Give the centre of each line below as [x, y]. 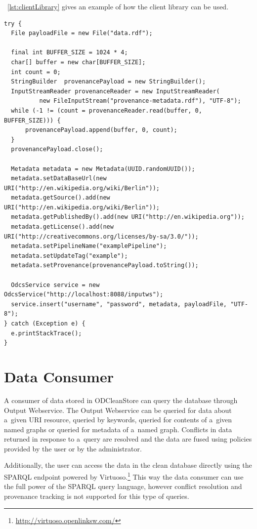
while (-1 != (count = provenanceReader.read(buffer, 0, [107, 110]
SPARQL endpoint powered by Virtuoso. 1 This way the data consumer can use [124, 476]
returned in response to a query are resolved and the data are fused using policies [128, 439]
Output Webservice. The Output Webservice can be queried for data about [118, 410]
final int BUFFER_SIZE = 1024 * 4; [69, 53]
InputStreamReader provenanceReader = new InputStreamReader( [115, 91]
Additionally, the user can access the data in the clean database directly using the [128, 465]
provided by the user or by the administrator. [73, 448]
